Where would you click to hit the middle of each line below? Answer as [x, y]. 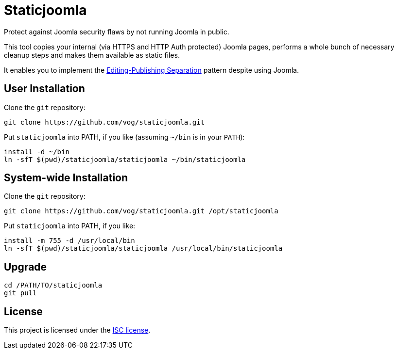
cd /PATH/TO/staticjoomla [53, 285]
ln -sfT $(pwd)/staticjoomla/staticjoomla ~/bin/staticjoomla [125, 159]
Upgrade [26, 267]
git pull [20, 293]
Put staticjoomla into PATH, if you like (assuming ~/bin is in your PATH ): [124, 137]
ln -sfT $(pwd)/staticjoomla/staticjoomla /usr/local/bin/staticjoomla [143, 249]
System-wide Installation [66, 178]
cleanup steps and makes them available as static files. [92, 55]
